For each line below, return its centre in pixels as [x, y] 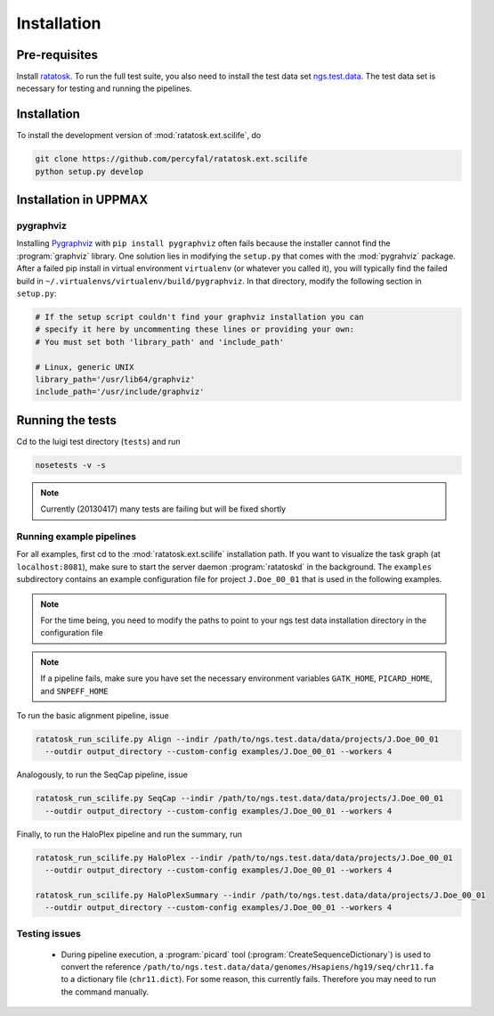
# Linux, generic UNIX [85, 367]
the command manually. [105, 991]
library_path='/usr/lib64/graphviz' [115, 379]
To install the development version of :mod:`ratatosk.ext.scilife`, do [139, 135]
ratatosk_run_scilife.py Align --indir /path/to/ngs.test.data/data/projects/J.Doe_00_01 [237, 739]
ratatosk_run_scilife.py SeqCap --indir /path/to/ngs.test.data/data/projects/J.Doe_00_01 [239, 799]
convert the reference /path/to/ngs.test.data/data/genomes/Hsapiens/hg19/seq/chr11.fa [247, 967]
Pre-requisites [57, 55]
